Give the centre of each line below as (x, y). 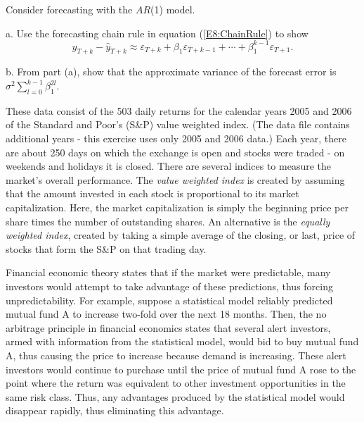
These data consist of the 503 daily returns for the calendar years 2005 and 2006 (179, 110)
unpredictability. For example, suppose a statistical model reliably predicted (169, 300)
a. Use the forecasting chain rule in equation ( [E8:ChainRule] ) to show (157, 33)
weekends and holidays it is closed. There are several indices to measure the (169, 166)
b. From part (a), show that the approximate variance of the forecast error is (171, 72)
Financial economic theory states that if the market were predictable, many (168, 272)
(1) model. (173, 9)
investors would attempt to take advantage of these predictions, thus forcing (169, 286)
